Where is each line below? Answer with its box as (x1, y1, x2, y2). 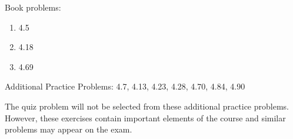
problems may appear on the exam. (5, 123, 132, 135)
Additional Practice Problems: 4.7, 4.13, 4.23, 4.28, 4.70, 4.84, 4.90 (5, 80, 245, 92)
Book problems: (5, 1, 61, 13)
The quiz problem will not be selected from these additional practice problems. (5, 100, 289, 112)
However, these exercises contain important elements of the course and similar (5, 111, 286, 124)
